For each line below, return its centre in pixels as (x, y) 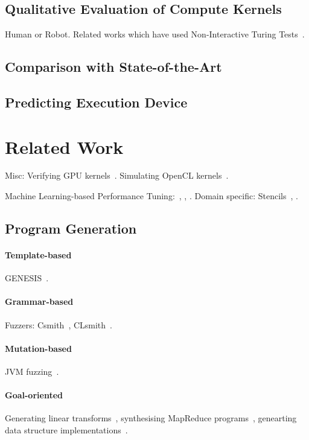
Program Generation (71, 228)
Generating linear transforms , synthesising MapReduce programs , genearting (151, 418)
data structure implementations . (66, 430)
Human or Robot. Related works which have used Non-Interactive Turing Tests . (155, 34)
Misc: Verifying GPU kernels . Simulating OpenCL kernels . (117, 175)
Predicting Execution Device (96, 102)
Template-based (38, 255)
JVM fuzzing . (32, 371)
